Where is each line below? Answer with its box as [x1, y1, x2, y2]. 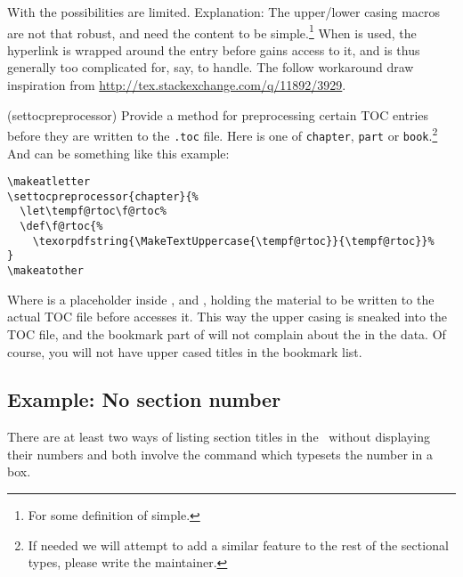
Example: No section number [7, 386, 281, 413]
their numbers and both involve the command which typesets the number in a [7, 444, 433, 463]
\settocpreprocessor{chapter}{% [7, 190, 199, 203]
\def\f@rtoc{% [20, 220, 103, 233]
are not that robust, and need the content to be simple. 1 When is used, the [7, 20, 417, 42]
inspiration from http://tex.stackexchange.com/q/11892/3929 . [7, 76, 346, 94]
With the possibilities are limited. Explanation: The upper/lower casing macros [7, 3, 441, 20]
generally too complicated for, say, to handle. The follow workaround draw [7, 58, 414, 77]
